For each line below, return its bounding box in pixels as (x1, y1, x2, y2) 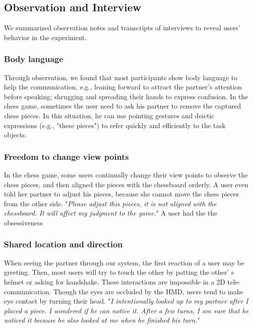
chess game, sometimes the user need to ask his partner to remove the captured (4, 101, 241, 111)
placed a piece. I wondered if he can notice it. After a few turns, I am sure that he (4, 305, 249, 315)
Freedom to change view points (4, 150, 129, 162)
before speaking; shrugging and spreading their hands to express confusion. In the (4, 91, 248, 101)
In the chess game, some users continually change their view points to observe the (4, 169, 248, 179)
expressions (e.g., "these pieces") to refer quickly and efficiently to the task (4, 120, 226, 130)
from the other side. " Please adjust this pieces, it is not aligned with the (4, 198, 217, 208)
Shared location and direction (4, 238, 123, 250)
